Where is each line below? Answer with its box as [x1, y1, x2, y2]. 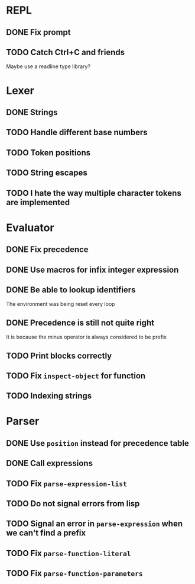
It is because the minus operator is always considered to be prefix [6, 333, 167, 341]
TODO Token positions [6, 148, 91, 158]
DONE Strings [6, 107, 58, 117]
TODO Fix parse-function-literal [6, 548, 131, 558]
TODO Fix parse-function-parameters [6, 569, 143, 579]
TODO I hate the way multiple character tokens [6, 188, 181, 198]
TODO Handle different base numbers [6, 127, 148, 138]
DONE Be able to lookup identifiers [6, 285, 136, 295]
